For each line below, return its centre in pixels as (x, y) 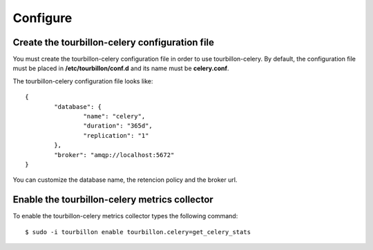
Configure (42, 18)
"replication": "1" (116, 135)
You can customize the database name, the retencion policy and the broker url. (125, 180)
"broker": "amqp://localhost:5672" (114, 155)
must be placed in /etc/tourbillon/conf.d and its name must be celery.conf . (121, 68)
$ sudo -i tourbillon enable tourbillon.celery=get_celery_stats (138, 232)
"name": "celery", (114, 116)
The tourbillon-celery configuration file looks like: (83, 81)
